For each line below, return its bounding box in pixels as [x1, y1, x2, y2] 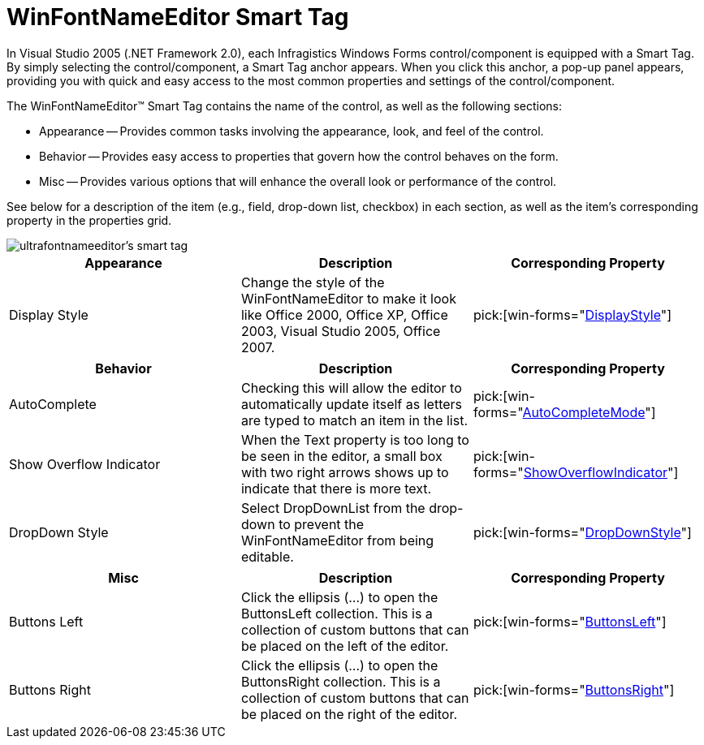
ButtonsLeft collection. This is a [240, 605, 433, 622]
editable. [240, 548, 294, 565]
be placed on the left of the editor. [240, 637, 449, 654]
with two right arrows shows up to [240, 463, 449, 480]
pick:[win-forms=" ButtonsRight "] [473, 681, 675, 698]
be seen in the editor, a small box [240, 447, 443, 464]
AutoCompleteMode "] [522, 403, 656, 420]
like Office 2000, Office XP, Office [240, 306, 448, 323]
